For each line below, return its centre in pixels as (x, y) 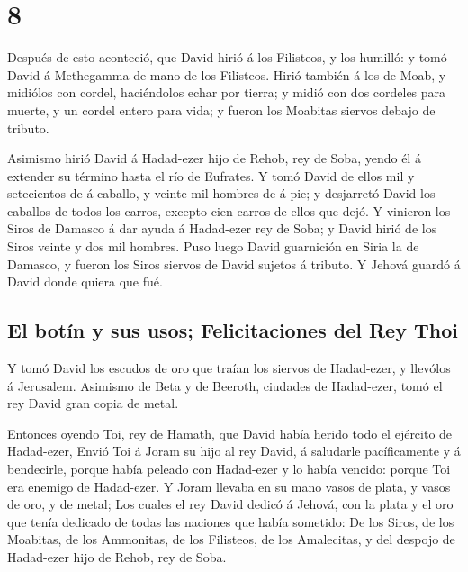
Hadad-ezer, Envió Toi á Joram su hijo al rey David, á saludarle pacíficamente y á (234, 451)
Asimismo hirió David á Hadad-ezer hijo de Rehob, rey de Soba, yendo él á (214, 158)
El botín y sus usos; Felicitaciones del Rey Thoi (233, 330)
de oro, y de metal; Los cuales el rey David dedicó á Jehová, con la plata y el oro (230, 504)
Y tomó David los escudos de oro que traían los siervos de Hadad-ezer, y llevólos (229, 368)
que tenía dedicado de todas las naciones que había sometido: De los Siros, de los (231, 521)
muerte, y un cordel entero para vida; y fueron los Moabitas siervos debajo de (221, 109)
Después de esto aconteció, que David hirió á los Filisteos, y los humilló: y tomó (227, 57)
